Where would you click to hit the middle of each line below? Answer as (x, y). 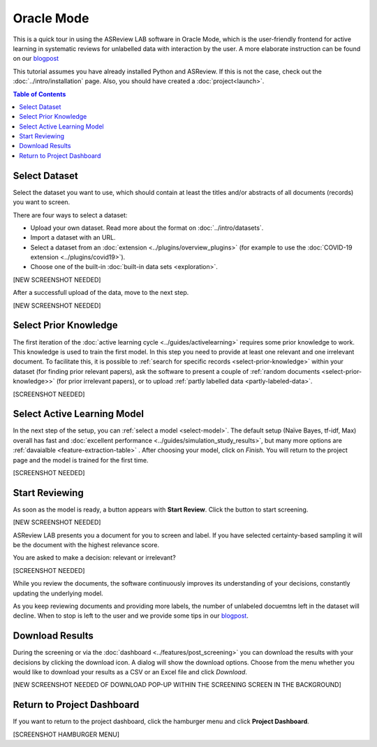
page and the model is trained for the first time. (81, 460)
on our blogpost (36, 59)
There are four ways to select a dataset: (70, 215)
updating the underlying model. (58, 593)
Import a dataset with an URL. (73, 238)
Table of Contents (39, 94)
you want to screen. (42, 202)
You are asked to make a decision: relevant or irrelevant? (94, 558)
